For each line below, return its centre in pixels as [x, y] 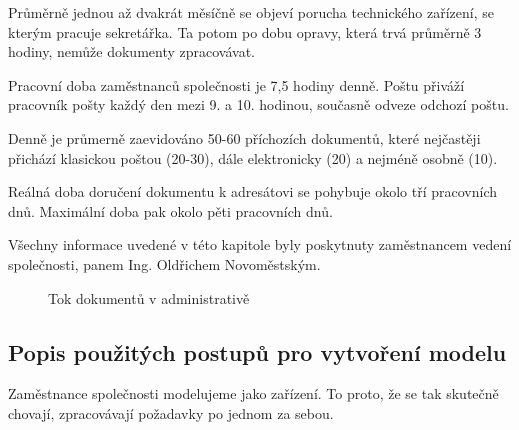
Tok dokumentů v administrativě [149, 297]
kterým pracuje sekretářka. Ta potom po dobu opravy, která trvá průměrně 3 [245, 31]
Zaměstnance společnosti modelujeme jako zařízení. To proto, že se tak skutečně [253, 393]
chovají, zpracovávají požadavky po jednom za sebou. [171, 412]
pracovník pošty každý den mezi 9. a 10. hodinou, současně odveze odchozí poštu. [258, 104]
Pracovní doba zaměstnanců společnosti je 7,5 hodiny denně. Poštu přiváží [236, 84]
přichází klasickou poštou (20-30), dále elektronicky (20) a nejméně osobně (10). [253, 157]
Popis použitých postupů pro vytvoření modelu [257, 351]
